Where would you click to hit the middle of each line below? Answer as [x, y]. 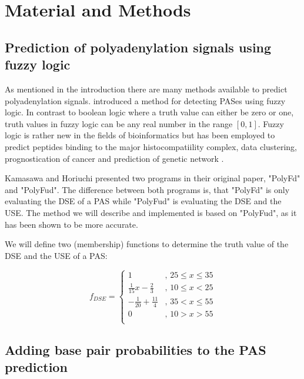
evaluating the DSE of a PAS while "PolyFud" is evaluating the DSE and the [143, 201]
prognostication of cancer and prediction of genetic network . [114, 158]
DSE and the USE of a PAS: [56, 255]
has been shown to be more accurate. [71, 224]
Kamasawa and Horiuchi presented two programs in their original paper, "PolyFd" [153, 178]
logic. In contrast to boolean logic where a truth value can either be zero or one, [149, 112]
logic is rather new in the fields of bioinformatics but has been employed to [140, 135]
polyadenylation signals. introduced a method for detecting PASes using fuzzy [145, 100]
